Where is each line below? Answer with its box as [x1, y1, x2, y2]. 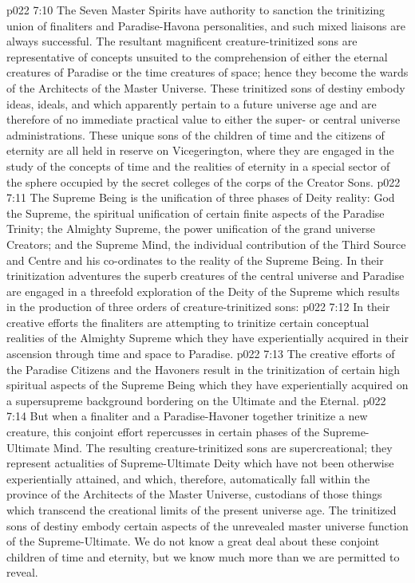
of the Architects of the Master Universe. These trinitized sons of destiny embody [6, 79, 405, 96]
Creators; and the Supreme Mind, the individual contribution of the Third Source [6, 235, 406, 252]
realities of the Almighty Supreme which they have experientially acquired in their [6, 329, 409, 346]
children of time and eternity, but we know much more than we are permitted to [6, 548, 400, 565]
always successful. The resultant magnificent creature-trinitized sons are [6, 33, 358, 49]
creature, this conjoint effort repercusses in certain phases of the [6, 423, 320, 440]
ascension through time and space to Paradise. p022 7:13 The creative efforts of [6, 345, 395, 362]
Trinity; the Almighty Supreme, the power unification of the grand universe [6, 220, 375, 237]
